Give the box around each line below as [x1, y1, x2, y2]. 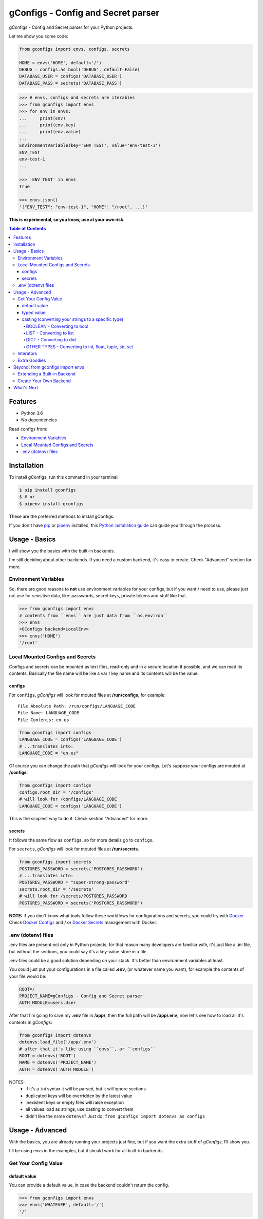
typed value [22, 310, 46, 315]
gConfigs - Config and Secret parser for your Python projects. [9, 24, 134, 30]
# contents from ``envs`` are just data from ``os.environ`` [19, 612, 169, 618]
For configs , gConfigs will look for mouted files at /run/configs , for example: [9, 692, 166, 698]
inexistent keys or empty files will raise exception [25, 1100, 124, 1105]
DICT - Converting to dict [26, 337, 77, 343]
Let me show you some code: [9, 33, 68, 39]
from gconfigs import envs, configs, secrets [19, 46, 130, 52]
